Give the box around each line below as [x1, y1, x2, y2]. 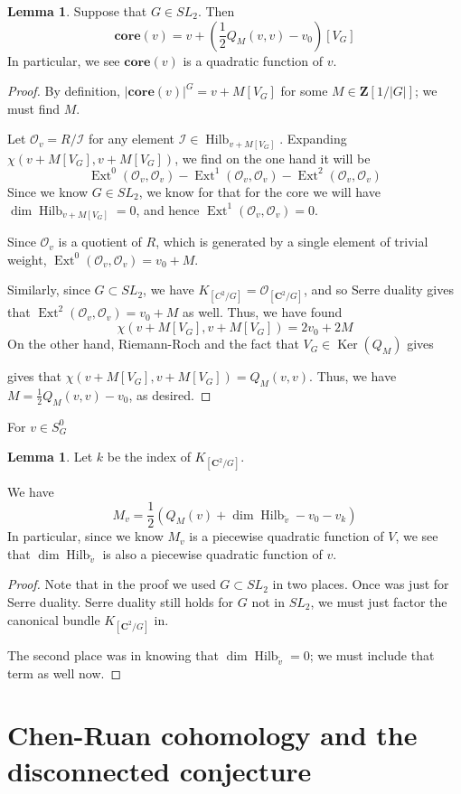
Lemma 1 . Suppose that [7, 2, 147, 20]
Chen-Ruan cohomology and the [7, 716, 418, 753]
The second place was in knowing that [7, 645, 219, 664]
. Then [197, 2, 235, 20]
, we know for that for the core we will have [138, 182, 381, 201]
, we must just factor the [310, 593, 447, 612]
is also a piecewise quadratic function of [102, 544, 323, 563]
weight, [7, 249, 47, 268]
